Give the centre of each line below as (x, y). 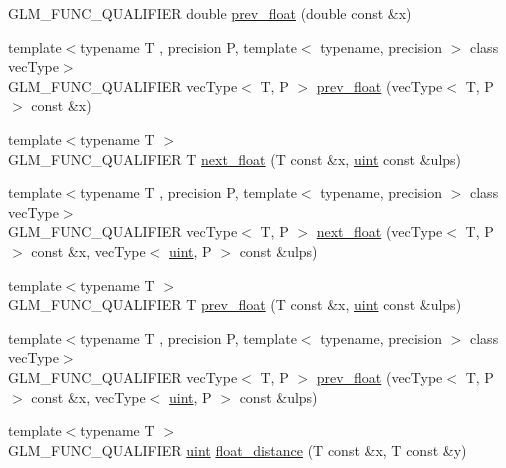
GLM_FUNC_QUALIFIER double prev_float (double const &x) (210, 13)
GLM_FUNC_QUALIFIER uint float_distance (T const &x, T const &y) (237, 449)
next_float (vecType (379, 231)
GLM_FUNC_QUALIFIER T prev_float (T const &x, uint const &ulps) (235, 304)
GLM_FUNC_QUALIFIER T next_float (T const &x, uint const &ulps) (235, 158)
